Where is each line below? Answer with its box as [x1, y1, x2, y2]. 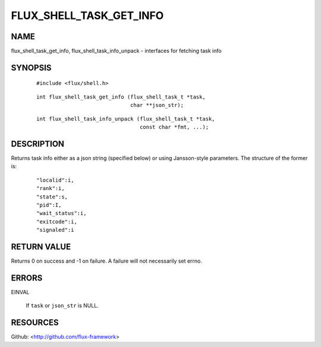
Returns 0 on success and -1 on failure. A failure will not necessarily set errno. [11, 257, 202, 264]
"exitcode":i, [36, 218, 77, 225]
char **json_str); [130, 102, 184, 109]
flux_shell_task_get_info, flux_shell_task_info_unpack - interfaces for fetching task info [11, 48, 222, 55]
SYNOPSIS [11, 62, 52, 72]
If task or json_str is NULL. [26, 302, 99, 309]
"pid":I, [36, 201, 62, 208]
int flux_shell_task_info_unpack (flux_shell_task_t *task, [36, 115, 215, 122]
